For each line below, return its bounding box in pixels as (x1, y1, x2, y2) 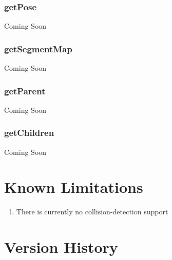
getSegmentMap (4, 42, 72, 55)
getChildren (4, 126, 54, 139)
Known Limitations (4, 176, 143, 197)
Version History (4, 236, 118, 257)
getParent (4, 84, 46, 97)
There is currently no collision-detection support (16, 206, 168, 217)
